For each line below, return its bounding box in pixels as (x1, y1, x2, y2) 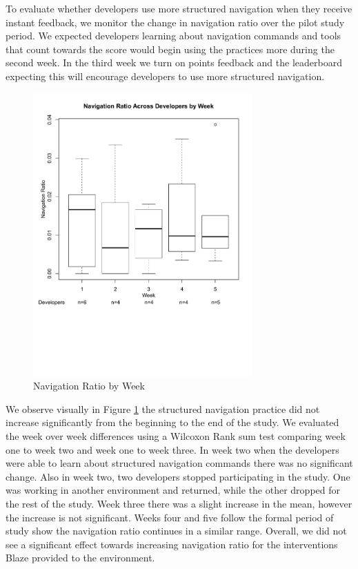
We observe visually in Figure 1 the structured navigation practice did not (6, 401, 320, 416)
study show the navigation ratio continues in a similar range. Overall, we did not (6, 523, 347, 538)
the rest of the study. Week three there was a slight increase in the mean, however (6, 496, 352, 511)
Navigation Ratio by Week (33, 378, 145, 393)
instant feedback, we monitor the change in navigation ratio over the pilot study (6, 15, 345, 29)
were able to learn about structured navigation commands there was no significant (6, 456, 353, 470)
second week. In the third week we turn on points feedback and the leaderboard (6, 55, 342, 70)
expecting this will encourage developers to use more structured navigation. (6, 68, 325, 83)
